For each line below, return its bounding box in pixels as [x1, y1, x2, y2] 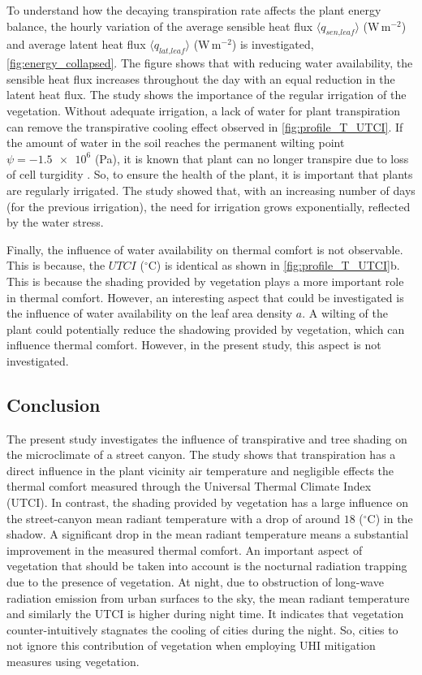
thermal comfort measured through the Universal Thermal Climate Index [6, 478, 372, 495]
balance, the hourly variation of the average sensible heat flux [6, 17, 313, 34]
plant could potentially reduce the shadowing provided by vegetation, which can [6, 320, 405, 337]
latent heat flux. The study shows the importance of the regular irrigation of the [6, 86, 407, 103]
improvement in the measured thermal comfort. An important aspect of [6, 541, 363, 558]
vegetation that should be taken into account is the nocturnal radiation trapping [6, 557, 407, 574]
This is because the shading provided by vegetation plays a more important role [6, 272, 404, 289]
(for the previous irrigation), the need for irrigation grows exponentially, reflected [6, 197, 411, 214]
